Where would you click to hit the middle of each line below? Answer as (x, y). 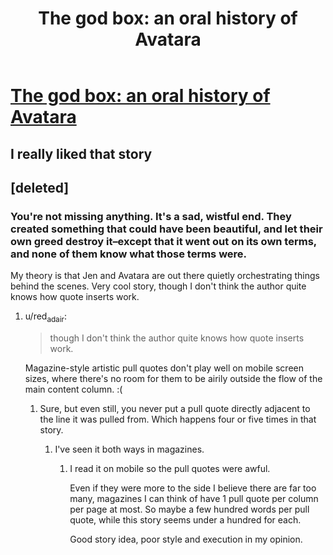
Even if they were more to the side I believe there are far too (193, 488)
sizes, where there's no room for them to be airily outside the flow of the (173, 379)
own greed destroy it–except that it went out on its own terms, (163, 241)
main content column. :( (73, 389)
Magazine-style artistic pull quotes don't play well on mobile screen (164, 368)
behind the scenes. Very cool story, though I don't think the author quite (158, 286)
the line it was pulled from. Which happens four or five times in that (178, 419)
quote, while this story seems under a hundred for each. (185, 520)
